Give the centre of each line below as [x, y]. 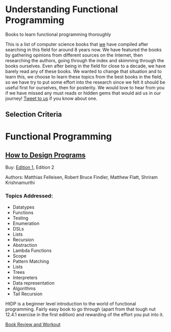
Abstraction [25, 245]
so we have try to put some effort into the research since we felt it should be [85, 82]
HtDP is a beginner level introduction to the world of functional [71, 303]
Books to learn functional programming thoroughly [58, 34]
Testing [21, 218]
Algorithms [24, 288]
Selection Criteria [34, 114]
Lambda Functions [32, 250]
